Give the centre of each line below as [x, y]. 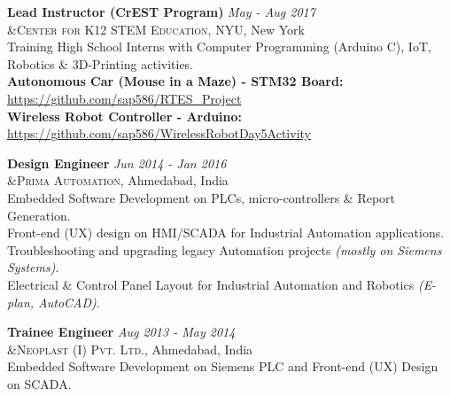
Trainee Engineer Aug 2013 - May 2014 [121, 332]
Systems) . [33, 267]
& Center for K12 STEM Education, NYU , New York [156, 29]
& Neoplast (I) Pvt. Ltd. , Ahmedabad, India [130, 349]
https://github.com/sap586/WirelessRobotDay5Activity [159, 133]
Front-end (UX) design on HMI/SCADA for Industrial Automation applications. [226, 233]
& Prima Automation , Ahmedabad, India [118, 180]
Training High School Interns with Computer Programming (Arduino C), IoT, [219, 47]
